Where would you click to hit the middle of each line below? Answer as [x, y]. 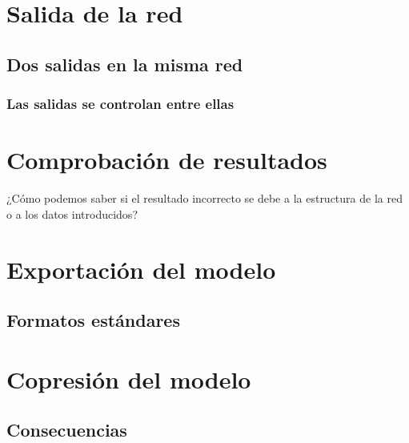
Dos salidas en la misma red [125, 64]
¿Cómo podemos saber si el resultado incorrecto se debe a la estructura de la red [204, 198]
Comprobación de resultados [167, 160]
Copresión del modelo [129, 379]
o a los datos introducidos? [72, 213]
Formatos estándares [93, 320]
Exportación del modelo [141, 269]
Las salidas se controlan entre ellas [120, 104]
